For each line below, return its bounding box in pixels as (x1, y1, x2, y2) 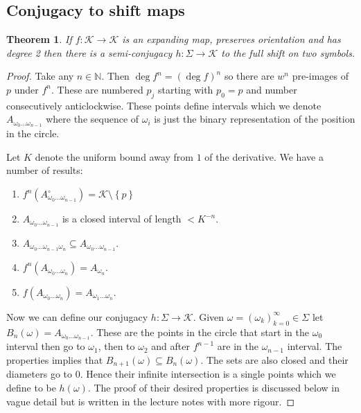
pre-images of (292, 69, 349, 83)
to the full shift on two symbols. (221, 45, 355, 60)
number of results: (6, 163, 83, 177)
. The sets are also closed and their (200, 352, 349, 367)
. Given (193, 309, 224, 324)
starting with (157, 82, 213, 96)
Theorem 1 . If (6, 32, 72, 46)
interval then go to (6, 339, 85, 353)
